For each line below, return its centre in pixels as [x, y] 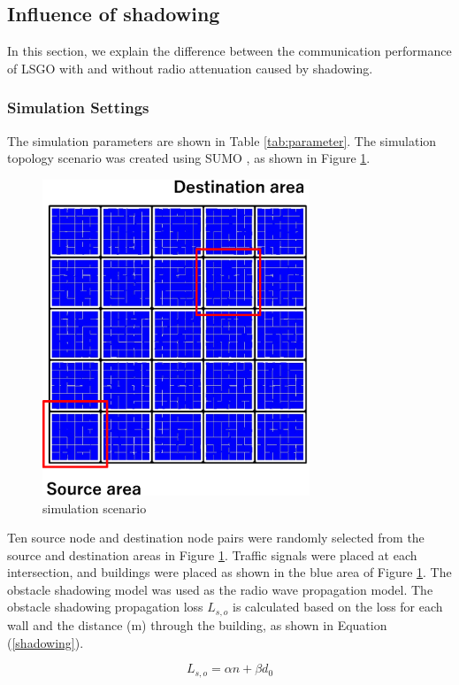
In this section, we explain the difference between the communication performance [229, 51]
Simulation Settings [78, 108]
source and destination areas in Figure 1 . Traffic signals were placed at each [212, 554]
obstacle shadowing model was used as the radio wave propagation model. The [220, 589]
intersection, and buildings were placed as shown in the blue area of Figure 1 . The [229, 572]
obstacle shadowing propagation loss [105, 607]
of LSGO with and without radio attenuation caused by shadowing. [190, 68]
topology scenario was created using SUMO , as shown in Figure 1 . [189, 158]
